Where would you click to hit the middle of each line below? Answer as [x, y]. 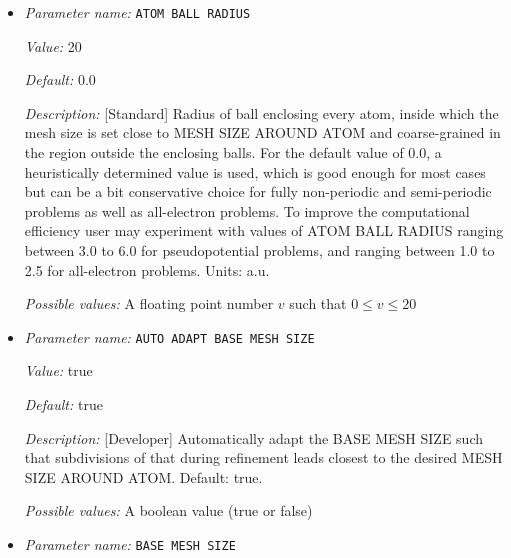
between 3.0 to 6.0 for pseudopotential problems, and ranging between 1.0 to [259, 250]
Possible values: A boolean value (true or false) [168, 510]
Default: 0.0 [60, 79]
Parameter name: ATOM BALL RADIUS [137, 12]
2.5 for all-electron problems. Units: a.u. [147, 269]
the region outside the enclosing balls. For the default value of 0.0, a [233, 152]
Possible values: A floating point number [149, 303]
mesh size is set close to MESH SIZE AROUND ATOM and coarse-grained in [262, 132]
